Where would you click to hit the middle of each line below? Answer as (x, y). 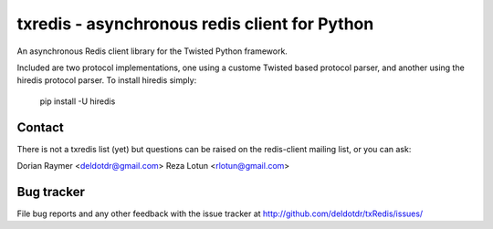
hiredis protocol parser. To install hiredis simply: (107, 80)
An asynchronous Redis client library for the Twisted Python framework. (152, 51)
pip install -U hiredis (78, 101)
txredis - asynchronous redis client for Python (195, 24)
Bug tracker (51, 192)
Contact (40, 127)
